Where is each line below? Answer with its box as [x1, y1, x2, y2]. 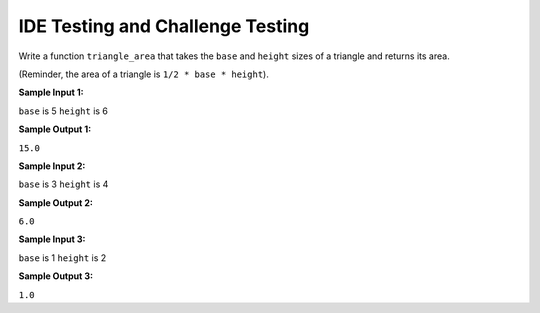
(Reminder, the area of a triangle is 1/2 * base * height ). [18, 68, 269, 80]
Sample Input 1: [18, 86, 84, 99]
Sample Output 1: [18, 123, 92, 135]
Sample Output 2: [18, 196, 94, 209]
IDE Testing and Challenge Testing [18, 15, 310, 37]
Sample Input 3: [18, 233, 86, 245]
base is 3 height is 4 [18, 178, 109, 190]
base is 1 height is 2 [18, 251, 107, 264]
